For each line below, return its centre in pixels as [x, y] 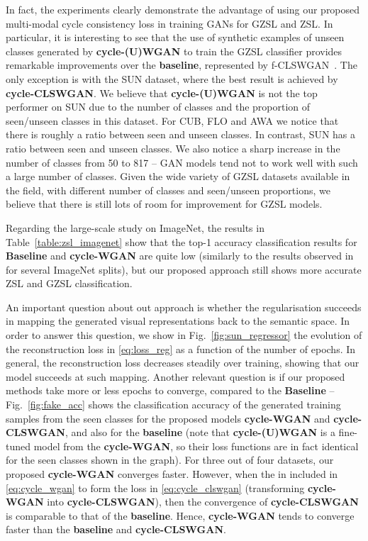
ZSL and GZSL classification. [69, 283]
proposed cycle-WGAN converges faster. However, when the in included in [172, 474]
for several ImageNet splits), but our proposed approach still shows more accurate [184, 269]
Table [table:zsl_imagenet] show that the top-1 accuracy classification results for [182, 241]
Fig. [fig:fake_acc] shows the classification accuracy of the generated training [173, 405]
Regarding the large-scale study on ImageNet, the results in [135, 227]
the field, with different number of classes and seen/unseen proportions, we [168, 190]
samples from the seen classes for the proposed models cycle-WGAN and [168, 418]
